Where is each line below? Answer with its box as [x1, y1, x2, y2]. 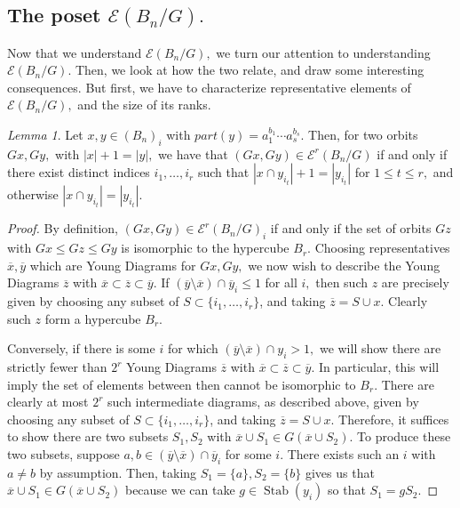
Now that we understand [7, 43, 142, 61]
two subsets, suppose [7, 445, 120, 464]
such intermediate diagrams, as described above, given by [107, 392, 419, 411]
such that [197, 163, 250, 181]
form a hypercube [44, 309, 141, 327]
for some [225, 445, 272, 464]
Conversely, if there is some [7, 339, 155, 358]
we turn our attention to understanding [216, 43, 431, 61]
